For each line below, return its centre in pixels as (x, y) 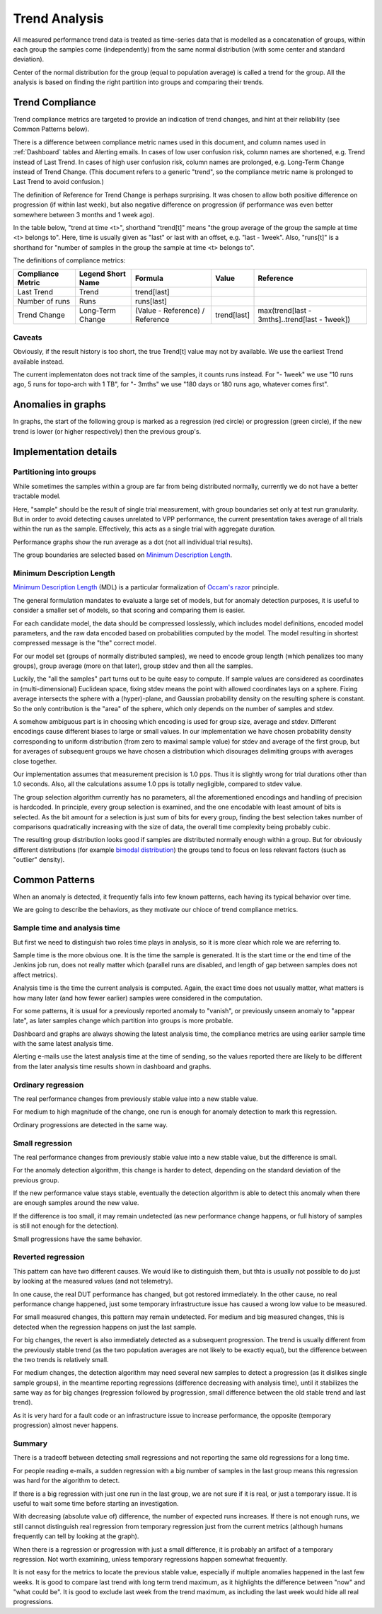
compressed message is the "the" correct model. (85, 643)
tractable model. (37, 496)
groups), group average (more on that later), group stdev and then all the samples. (133, 666)
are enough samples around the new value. (76, 1203)
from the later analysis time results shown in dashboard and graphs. (112, 1066)
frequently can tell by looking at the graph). (76, 1536)
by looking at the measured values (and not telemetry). (93, 1281)
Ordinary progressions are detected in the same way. (91, 1124)
